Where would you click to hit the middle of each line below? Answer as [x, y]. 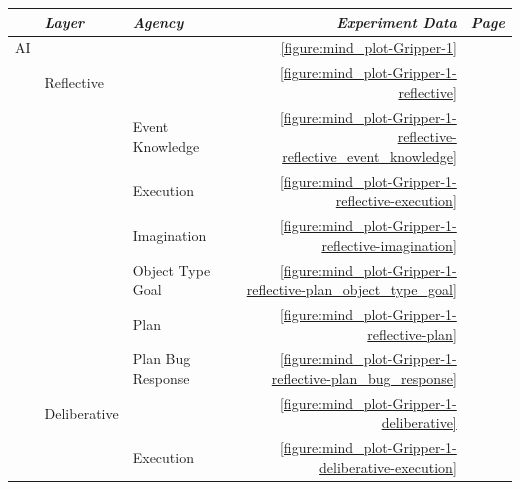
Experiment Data [396, 21]
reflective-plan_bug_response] [364, 378]
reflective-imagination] [389, 244]
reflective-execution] [396, 200]
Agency [158, 21]
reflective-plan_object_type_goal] [351, 289]
